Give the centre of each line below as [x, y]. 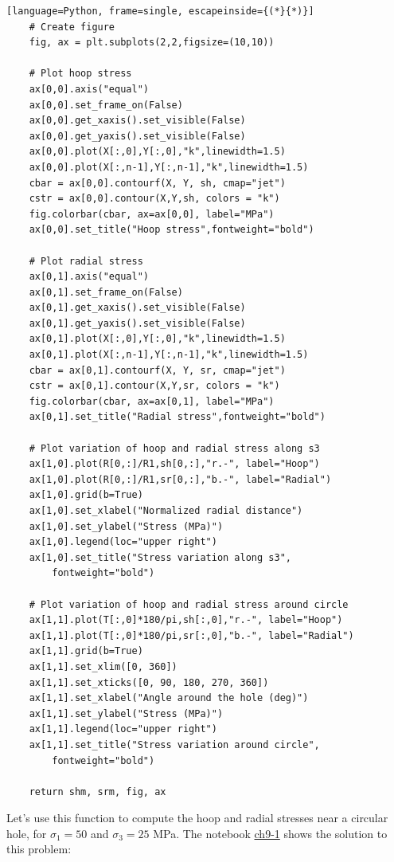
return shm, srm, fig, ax [98, 791]
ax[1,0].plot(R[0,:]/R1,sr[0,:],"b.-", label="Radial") [180, 479]
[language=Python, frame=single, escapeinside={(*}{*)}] [160, 11]
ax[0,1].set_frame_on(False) [106, 292]
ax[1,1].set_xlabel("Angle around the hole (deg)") [169, 698]
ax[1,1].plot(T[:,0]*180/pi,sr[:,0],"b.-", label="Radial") [191, 635]
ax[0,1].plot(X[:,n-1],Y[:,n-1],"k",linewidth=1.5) [169, 355]
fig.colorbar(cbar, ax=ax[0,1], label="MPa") [152, 401]
